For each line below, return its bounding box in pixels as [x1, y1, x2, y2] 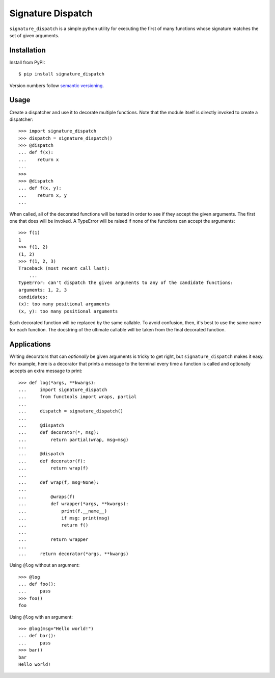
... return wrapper [18, 537, 89, 542]
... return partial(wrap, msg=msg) [18, 436, 129, 442]
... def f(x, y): [18, 185, 62, 191]
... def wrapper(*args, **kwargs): [18, 501, 129, 507]
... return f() [18, 523, 89, 528]
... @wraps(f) [18, 493, 75, 500]
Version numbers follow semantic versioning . [9, 82, 104, 89]
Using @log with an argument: [9, 614, 73, 620]
